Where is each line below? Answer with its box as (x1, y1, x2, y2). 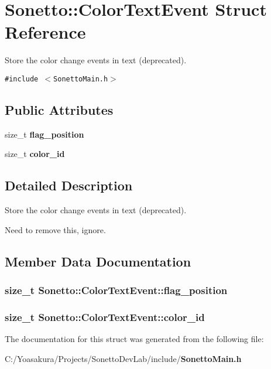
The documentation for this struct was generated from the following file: (5, 333, 264, 345)
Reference (5, 20, 86, 44)
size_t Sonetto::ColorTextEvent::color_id (5, 309, 205, 324)
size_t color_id (5, 148, 65, 160)
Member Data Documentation (5, 252, 191, 270)
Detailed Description (5, 176, 133, 194)
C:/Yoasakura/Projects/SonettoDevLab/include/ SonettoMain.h (5, 352, 242, 364)
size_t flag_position (5, 128, 84, 140)
